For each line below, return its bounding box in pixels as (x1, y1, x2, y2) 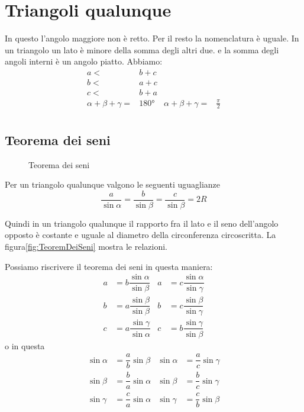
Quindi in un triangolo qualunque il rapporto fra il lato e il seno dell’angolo (5, 217, 279, 229)
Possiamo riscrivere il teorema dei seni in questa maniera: (5, 260, 213, 272)
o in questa (5, 339, 45, 352)
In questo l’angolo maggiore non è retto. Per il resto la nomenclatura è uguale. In (5, 32, 299, 44)
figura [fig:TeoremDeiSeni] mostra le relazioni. (5, 240, 168, 253)
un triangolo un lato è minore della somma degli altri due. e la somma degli (5, 43, 279, 56)
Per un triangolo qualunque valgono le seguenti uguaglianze (5, 178, 220, 191)
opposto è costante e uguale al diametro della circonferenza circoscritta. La (5, 228, 276, 241)
